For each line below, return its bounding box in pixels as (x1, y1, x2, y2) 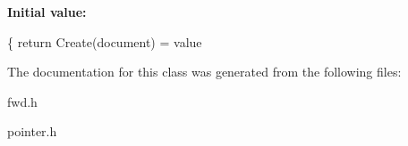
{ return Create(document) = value (7, 32, 202, 51)
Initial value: (7, 3, 87, 20)
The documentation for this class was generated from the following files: (7, 62, 402, 81)
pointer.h (7, 122, 57, 141)
